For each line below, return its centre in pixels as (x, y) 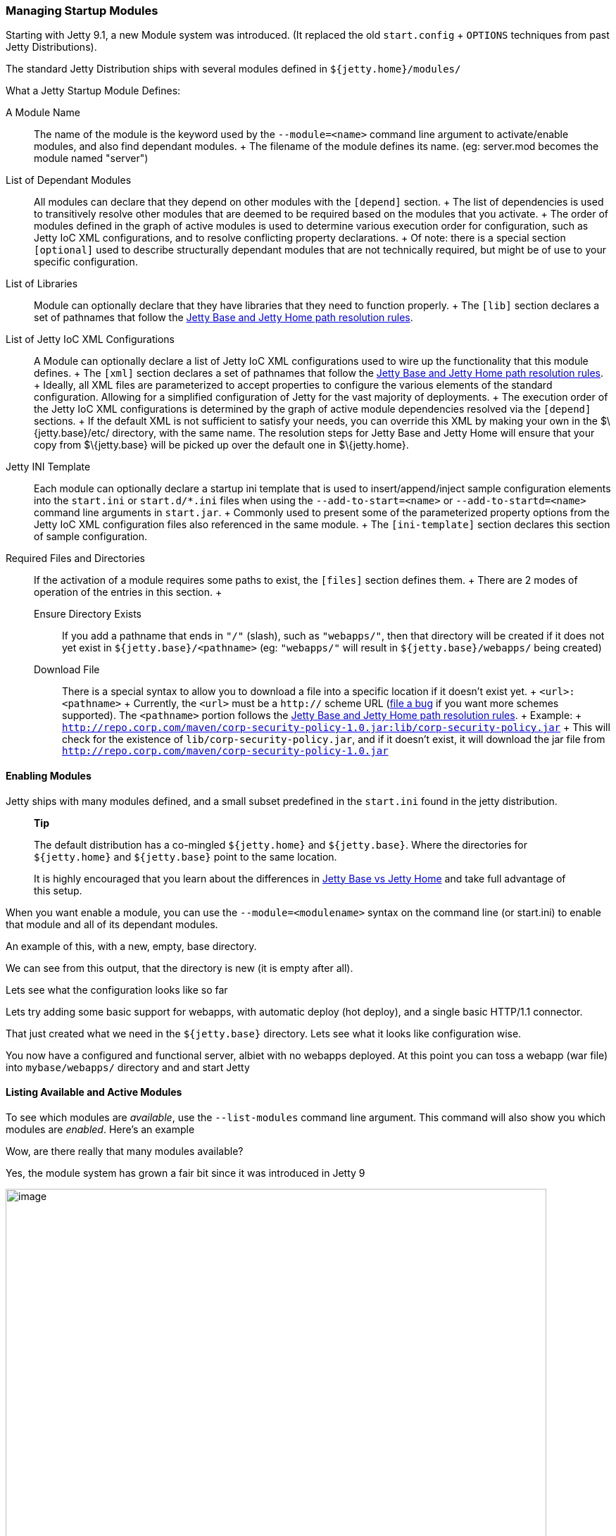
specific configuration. (86, 262)
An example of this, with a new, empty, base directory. (131, 946)
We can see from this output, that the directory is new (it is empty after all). (180, 968)
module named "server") (91, 158)
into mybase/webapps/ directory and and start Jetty (128, 1067)
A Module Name (43, 113)
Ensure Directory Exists (88, 614)
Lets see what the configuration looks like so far (117, 989)
